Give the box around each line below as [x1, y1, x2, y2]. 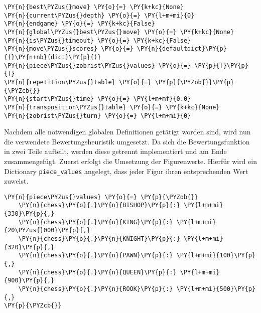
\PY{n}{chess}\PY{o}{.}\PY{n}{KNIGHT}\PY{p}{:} [18, 235, 180, 243]
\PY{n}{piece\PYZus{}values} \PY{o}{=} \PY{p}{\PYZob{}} [4, 193, 198, 201]
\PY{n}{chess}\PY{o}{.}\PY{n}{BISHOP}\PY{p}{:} [18, 202, 180, 209]
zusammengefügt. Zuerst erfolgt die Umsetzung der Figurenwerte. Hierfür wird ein [4, 155, 257, 166]
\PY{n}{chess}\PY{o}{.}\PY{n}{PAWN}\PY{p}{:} [18, 252, 173, 259]
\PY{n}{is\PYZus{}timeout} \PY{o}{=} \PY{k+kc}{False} [4, 37, 191, 44]
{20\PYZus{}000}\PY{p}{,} [4, 227, 90, 234]
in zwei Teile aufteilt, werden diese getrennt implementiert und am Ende [4, 146, 227, 156]
